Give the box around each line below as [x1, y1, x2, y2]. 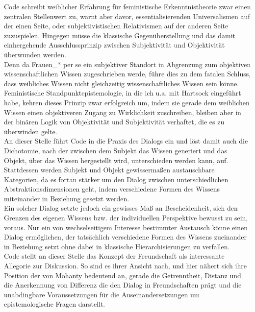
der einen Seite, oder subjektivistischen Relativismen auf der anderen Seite [4, 21, 229, 31]
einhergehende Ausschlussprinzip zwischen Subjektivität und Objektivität [4, 40, 225, 50]
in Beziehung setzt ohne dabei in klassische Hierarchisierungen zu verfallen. [4, 241, 230, 251]
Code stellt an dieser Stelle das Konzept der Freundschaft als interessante [4, 251, 225, 261]
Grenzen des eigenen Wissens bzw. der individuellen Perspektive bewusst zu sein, [4, 213, 248, 223]
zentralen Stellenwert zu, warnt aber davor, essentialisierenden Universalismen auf [4, 11, 250, 21]
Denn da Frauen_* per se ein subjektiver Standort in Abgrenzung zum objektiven [4, 59, 251, 69]
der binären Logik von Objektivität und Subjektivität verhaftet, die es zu [4, 117, 225, 127]
